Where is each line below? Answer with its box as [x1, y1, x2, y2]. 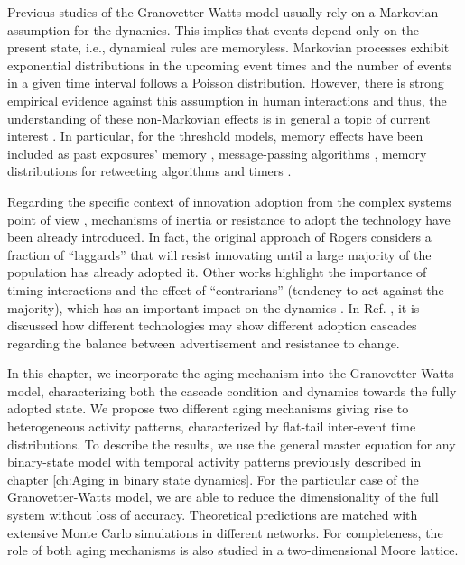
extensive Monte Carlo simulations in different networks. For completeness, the [7, 523, 443, 542]
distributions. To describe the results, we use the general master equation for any [7, 434, 456, 453]
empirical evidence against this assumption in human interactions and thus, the [7, 90, 447, 109]
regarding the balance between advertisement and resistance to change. [7, 333, 400, 352]
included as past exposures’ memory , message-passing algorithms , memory [7, 144, 427, 162]
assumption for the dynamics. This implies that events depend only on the [7, 20, 419, 39]
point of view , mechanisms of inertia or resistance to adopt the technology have [7, 209, 451, 228]
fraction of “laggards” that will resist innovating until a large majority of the [7, 245, 432, 264]
